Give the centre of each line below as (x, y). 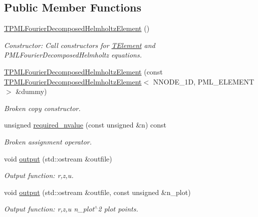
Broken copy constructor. (42, 108)
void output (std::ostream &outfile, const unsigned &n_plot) (97, 192)
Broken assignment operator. (48, 141)
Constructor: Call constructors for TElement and (80, 45)
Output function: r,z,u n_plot (49, 209)
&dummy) (31, 91)
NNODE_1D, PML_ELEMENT (204, 81)
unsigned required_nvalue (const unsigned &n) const (85, 125)
